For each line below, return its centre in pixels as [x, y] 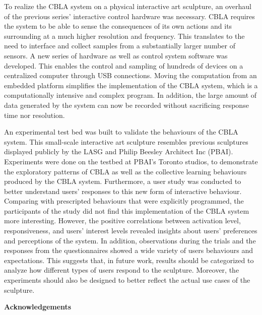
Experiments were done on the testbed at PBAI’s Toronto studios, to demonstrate [131, 161]
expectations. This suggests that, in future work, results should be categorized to [129, 260]
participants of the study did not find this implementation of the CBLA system [127, 210]
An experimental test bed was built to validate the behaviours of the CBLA [121, 132]
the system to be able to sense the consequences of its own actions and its [118, 26]
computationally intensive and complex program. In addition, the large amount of [130, 95]
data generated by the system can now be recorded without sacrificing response [126, 105]
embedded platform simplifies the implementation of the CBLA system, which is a [131, 85]
